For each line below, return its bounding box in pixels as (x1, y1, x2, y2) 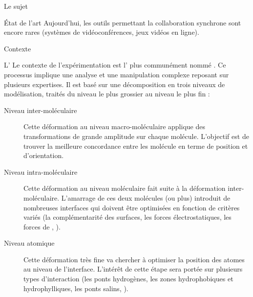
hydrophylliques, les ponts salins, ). (23, 283, 128, 293)
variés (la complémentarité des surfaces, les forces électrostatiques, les (23, 212, 232, 222)
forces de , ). (23, 221, 61, 231)
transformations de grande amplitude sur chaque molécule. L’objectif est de (23, 131, 249, 141)
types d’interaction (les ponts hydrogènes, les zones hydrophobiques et (23, 274, 233, 284)
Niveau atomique (4, 238, 55, 248)
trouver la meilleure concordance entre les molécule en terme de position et (23, 140, 248, 151)
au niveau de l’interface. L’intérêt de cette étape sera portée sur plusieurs (23, 264, 243, 274)
